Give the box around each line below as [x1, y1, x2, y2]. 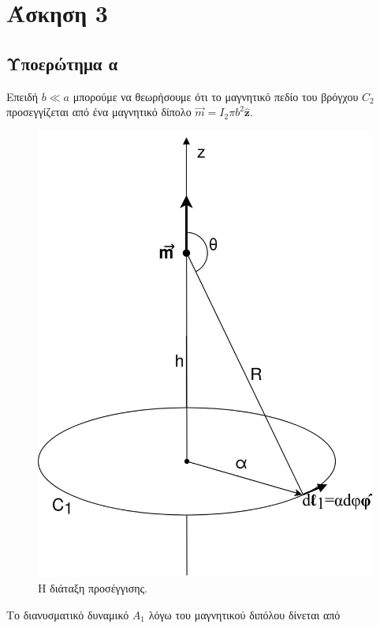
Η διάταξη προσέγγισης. [38, 579, 147, 596]
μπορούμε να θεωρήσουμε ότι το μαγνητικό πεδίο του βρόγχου [73, 88, 359, 104]
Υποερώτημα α [6, 51, 118, 75]
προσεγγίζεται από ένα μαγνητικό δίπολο [6, 103, 192, 120]
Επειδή [6, 88, 39, 104]
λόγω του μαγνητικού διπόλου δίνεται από [148, 606, 341, 622]
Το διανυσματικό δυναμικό [6, 606, 129, 622]
